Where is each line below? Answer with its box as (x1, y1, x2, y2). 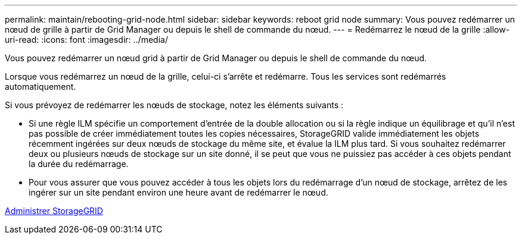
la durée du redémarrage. (29, 159, 129, 169)
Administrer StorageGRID (5, 206, 103, 216)
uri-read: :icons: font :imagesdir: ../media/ (5, 34, 168, 45)
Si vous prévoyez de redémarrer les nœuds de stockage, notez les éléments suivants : (5, 100, 344, 110)
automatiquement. (5, 81, 76, 92)
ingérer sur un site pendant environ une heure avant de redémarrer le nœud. (29, 187, 328, 197)
